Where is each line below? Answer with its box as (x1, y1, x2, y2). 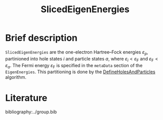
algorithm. (5, 74, 27, 80)
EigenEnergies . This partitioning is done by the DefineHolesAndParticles (5, 69, 155, 75)
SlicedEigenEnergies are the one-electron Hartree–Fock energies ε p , (5, 49, 148, 56)
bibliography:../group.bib (5, 109, 57, 115)
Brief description (5, 32, 77, 44)
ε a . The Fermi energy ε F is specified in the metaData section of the (5, 62, 143, 70)
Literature (5, 92, 48, 104)
